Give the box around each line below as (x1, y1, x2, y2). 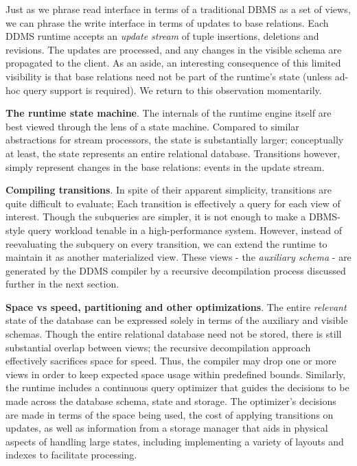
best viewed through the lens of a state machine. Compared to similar (5, 119, 299, 133)
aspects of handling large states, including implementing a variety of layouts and (5, 434, 344, 448)
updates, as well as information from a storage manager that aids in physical (5, 421, 328, 435)
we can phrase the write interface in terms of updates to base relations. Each (5, 15, 329, 30)
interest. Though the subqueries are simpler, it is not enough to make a (5, 209, 306, 224)
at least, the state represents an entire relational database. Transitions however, (5, 145, 341, 160)
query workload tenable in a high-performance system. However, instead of (27, 222, 343, 237)
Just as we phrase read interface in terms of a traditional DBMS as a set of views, (5, 2, 351, 16)
